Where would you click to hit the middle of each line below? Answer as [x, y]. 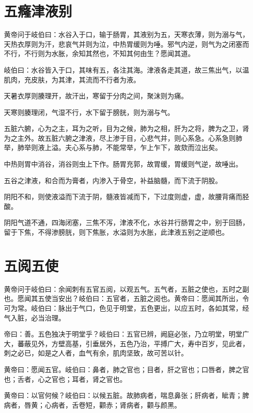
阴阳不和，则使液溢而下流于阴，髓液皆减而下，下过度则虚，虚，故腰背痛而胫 [126, 197]
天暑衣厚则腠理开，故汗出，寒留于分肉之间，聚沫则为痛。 [96, 96]
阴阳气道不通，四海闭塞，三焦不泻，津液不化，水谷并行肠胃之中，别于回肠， [126, 222]
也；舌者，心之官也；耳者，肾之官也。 [65, 379]
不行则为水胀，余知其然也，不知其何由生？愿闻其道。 [109, 53]
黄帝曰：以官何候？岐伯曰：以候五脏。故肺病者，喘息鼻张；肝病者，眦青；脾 [126, 395]
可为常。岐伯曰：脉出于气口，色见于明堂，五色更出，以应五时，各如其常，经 [126, 308]
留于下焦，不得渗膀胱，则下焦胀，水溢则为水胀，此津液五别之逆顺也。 [116, 232]
